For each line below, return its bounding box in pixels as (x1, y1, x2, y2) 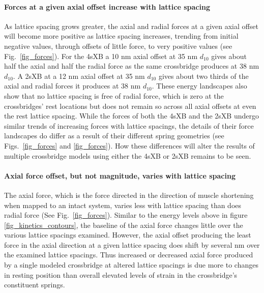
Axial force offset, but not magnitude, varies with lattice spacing (4, 170, 236, 181)
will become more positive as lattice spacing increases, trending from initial (4, 31, 239, 41)
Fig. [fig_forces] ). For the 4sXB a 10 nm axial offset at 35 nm (4, 50, 198, 61)
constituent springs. (4, 279, 65, 290)
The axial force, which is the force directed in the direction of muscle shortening (4, 189, 254, 200)
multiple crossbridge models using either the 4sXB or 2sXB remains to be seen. (4, 150, 251, 161)
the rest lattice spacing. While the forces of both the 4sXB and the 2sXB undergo (4, 110, 259, 121)
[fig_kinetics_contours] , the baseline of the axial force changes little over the (4, 219, 243, 230)
